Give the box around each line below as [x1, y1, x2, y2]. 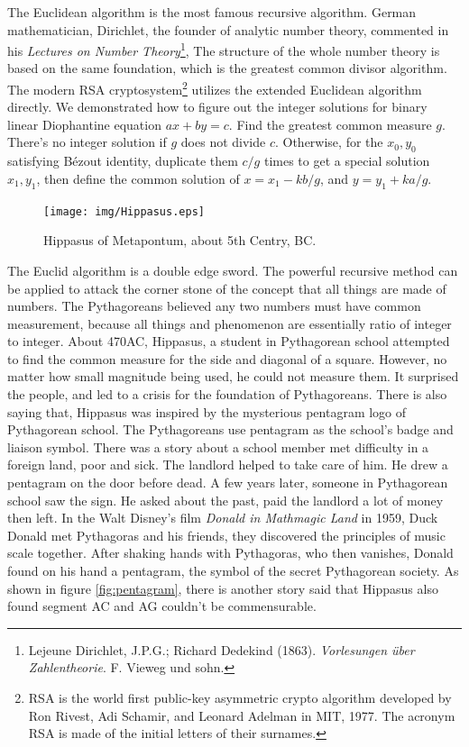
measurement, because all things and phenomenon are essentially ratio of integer [7, 314, 452, 333]
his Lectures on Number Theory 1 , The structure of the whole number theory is [7, 39, 440, 59]
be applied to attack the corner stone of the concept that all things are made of [7, 278, 446, 297]
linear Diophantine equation [7, 114, 161, 133]
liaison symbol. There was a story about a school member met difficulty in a [7, 437, 429, 456]
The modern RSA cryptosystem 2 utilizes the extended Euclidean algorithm [7, 77, 422, 98]
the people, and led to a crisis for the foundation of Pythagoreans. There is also [7, 385, 447, 404]
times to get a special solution [263, 151, 430, 170]
